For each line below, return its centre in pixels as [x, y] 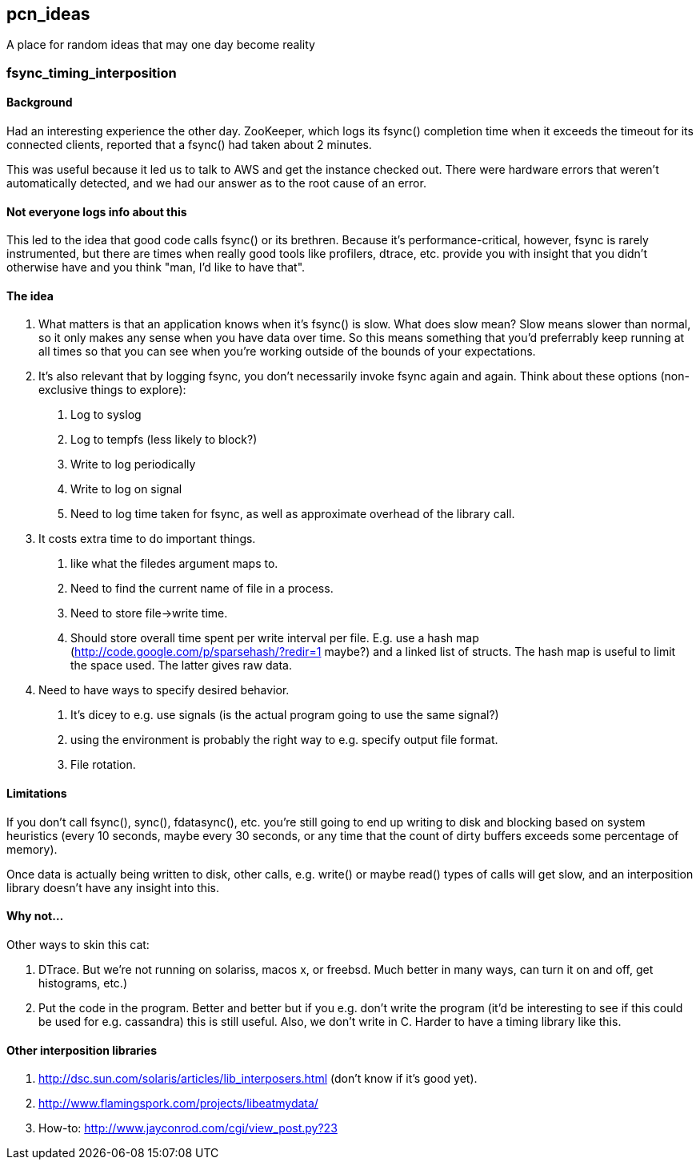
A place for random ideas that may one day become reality [161, 45]
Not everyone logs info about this [97, 211]
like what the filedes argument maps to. [174, 564]
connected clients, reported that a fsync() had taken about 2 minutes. [189, 145]
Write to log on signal [126, 489]
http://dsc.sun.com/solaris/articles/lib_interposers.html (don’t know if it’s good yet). [258, 1079]
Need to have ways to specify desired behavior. [164, 690]
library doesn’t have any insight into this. [113, 887]
